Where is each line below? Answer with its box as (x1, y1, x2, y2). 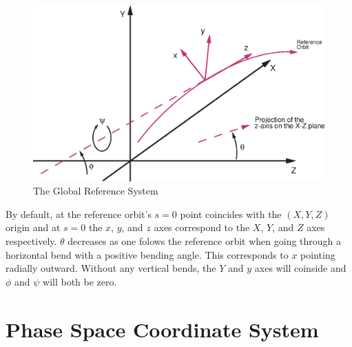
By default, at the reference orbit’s (6, 206, 152, 221)
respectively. (6, 234, 57, 248)
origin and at (6, 220, 61, 235)
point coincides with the (180, 206, 282, 221)
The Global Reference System (33, 184, 158, 198)
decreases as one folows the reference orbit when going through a (68, 234, 342, 248)
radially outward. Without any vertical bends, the (6, 261, 216, 275)
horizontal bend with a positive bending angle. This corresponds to (6, 247, 289, 261)
